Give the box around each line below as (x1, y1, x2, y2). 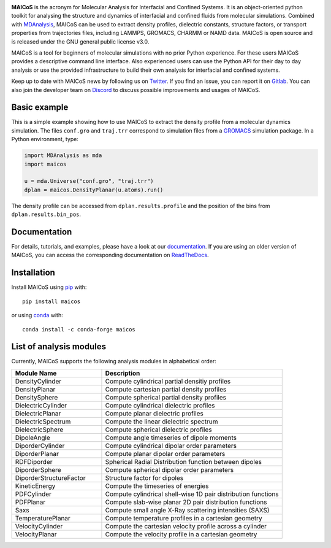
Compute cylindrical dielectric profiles (105, 401, 215, 409)
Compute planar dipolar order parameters (105, 449, 226, 458)
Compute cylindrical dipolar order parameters (105, 441, 237, 450)
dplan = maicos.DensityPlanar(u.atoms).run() (24, 186, 164, 193)
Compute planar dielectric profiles (105, 409, 204, 417)
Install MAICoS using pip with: (11, 284, 87, 291)
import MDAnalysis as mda (24, 152, 102, 159)
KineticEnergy (15, 482, 56, 490)
